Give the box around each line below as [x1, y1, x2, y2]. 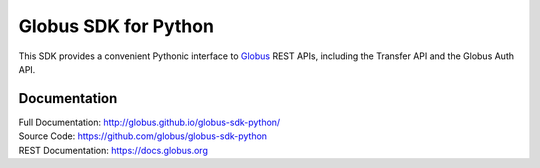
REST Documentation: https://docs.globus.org [18, 144, 209, 156]
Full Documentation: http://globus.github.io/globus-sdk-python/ [18, 116, 281, 128]
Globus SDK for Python [18, 15, 215, 37]
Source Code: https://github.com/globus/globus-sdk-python [18, 130, 268, 142]
